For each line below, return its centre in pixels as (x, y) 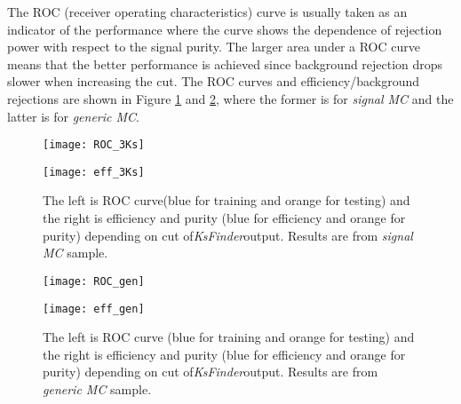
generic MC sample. (97, 388)
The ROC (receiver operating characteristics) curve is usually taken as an (207, 12)
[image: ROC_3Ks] (94, 145)
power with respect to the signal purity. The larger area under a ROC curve (214, 47)
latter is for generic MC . (73, 116)
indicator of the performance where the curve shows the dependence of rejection (225, 29)
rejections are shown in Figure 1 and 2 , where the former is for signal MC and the (230, 98)
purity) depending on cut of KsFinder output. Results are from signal (228, 235)
